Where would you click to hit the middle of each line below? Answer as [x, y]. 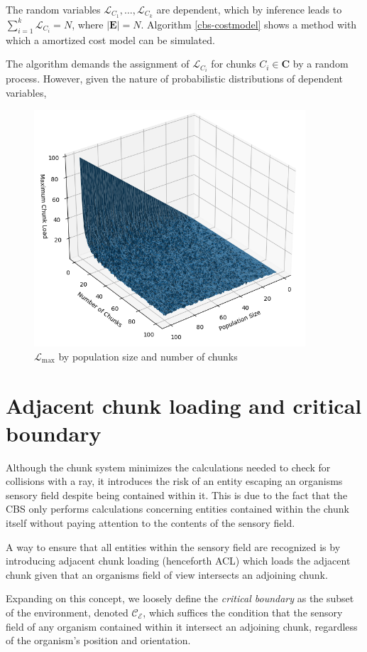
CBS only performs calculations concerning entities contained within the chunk [177, 509]
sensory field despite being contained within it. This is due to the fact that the [177, 495]
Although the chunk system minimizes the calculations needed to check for [168, 467]
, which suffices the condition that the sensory [243, 613]
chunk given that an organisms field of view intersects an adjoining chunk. [167, 574]
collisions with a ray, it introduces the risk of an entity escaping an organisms [174, 481]
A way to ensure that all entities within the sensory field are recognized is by [173, 546]
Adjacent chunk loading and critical [184, 405]
